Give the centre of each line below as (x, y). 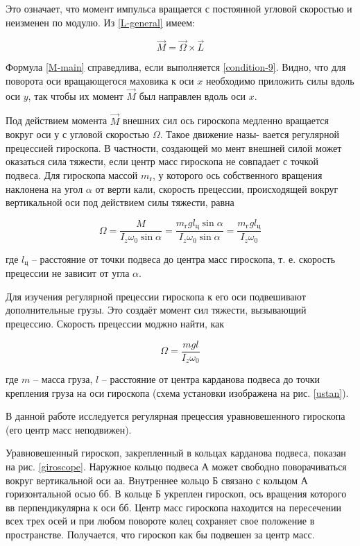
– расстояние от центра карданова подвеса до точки (211, 379)
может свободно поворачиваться (279, 467)
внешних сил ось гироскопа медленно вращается (226, 120)
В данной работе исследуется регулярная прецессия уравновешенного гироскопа (175, 416)
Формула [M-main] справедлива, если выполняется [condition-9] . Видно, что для (176, 67)
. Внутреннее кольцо (166, 480)
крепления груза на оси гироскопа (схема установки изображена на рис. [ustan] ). (177, 392)
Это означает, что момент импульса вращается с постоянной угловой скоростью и (179, 8)
